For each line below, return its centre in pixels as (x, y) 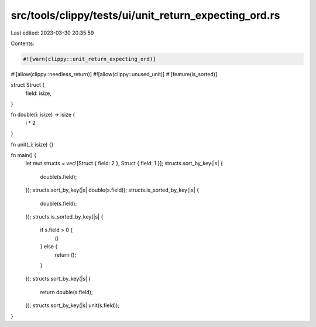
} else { (49, 247)
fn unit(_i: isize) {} (32, 144)
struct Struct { (28, 85)
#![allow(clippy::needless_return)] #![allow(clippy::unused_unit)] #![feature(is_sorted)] (114, 74)
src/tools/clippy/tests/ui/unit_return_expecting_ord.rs (145, 15)
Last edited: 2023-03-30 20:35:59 (52, 33)
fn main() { (24, 155)
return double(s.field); (66, 292)
